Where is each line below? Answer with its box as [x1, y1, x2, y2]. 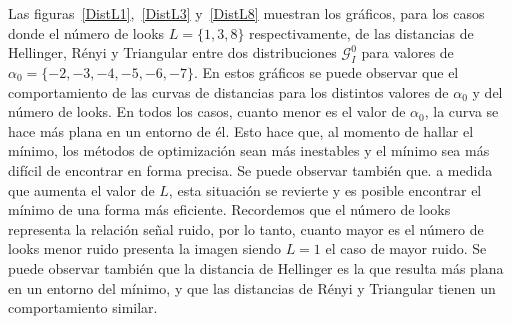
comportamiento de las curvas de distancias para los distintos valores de [8, 81, 449, 102]
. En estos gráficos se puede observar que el [193, 61, 459, 82]
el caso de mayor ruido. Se [325, 238, 487, 259]
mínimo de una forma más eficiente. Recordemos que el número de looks [8, 199, 451, 220]
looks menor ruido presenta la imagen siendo [8, 238, 281, 259]
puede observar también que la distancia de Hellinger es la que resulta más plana [8, 257, 504, 278]
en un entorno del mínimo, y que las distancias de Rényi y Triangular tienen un [8, 277, 496, 298]
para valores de [361, 42, 454, 63]
